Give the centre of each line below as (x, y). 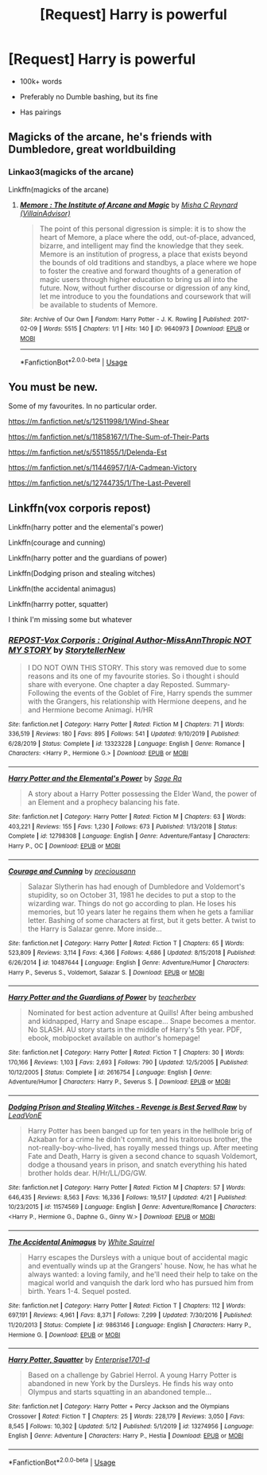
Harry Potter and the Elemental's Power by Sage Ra (95, 778)
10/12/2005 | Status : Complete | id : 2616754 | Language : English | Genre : (110, 1072)
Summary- (213, 684)
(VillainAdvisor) (45, 213)
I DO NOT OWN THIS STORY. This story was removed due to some (137, 667)
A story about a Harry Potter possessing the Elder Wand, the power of (142, 794)
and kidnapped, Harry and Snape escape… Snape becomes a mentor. (142, 1021)
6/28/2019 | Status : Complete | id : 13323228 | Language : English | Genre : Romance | (126, 743)
